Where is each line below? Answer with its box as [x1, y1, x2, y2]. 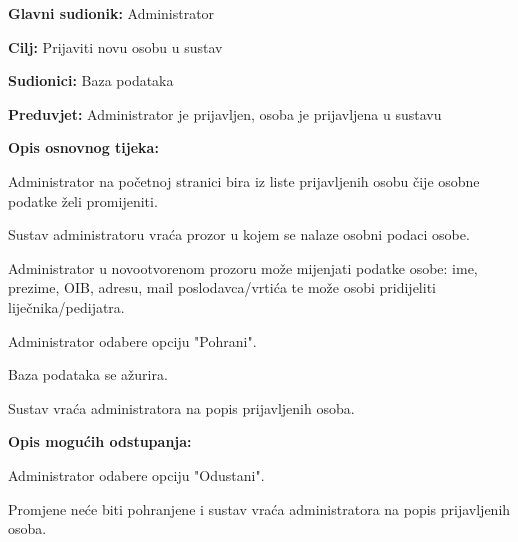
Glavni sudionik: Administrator [8, 3, 215, 23]
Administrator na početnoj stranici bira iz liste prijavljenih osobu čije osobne [8, 170, 480, 191]
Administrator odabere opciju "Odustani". [8, 464, 265, 485]
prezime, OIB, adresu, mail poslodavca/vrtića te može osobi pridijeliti [8, 277, 436, 298]
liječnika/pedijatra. [8, 296, 125, 317]
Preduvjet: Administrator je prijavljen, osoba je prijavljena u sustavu [8, 103, 442, 124]
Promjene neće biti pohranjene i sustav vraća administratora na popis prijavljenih [8, 498, 511, 519]
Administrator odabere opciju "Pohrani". [8, 330, 257, 351]
